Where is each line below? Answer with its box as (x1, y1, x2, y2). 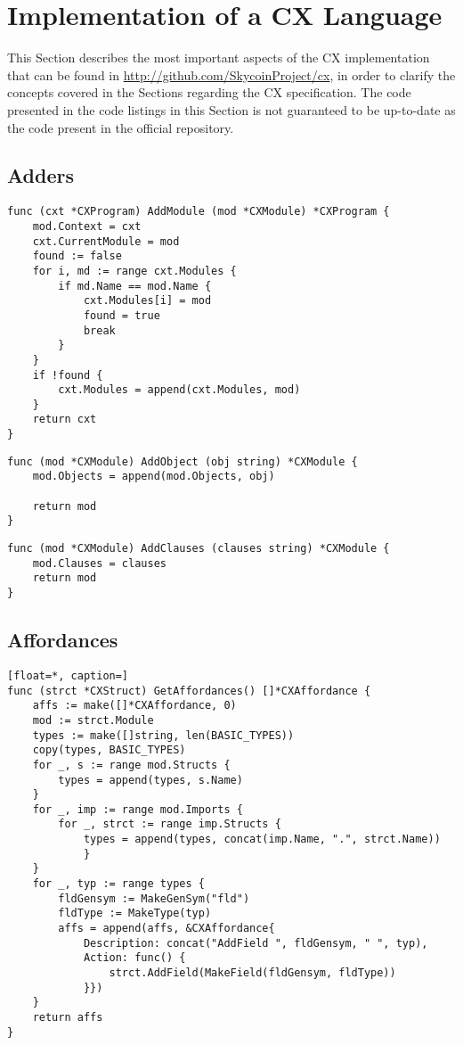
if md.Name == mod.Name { (58, 279, 212, 292)
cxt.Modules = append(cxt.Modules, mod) (58, 383, 301, 397)
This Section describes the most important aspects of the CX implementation (7, 48, 430, 67)
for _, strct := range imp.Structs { (58, 818, 281, 831)
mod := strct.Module (32, 713, 154, 727)
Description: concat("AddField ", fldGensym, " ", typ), (83, 936, 428, 950)
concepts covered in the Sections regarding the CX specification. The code (7, 83, 411, 102)
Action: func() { (83, 951, 186, 965)
